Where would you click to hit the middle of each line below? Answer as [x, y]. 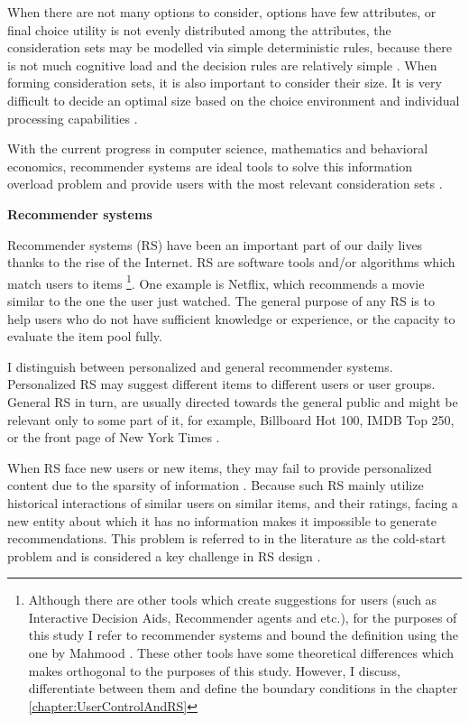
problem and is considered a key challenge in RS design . [164, 555]
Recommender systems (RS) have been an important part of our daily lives [215, 244]
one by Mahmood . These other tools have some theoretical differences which [241, 653]
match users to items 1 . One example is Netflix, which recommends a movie [216, 282]
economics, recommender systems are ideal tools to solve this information [210, 166]
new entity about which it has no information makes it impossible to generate [222, 520]
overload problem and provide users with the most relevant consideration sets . [225, 184]
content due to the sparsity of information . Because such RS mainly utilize [216, 485]
